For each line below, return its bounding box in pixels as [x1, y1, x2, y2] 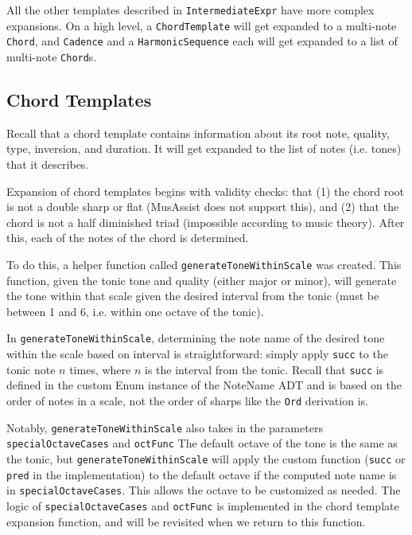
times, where [69, 361, 131, 377]
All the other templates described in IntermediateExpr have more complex [6, 2, 375, 18]
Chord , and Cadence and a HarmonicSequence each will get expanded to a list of [6, 33, 398, 49]
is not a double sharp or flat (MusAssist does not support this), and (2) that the [6, 198, 399, 215]
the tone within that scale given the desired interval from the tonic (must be [6, 287, 379, 304]
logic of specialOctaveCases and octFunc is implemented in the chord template [6, 497, 399, 514]
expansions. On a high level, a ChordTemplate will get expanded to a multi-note [6, 17, 397, 33]
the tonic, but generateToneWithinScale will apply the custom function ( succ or [6, 450, 406, 467]
